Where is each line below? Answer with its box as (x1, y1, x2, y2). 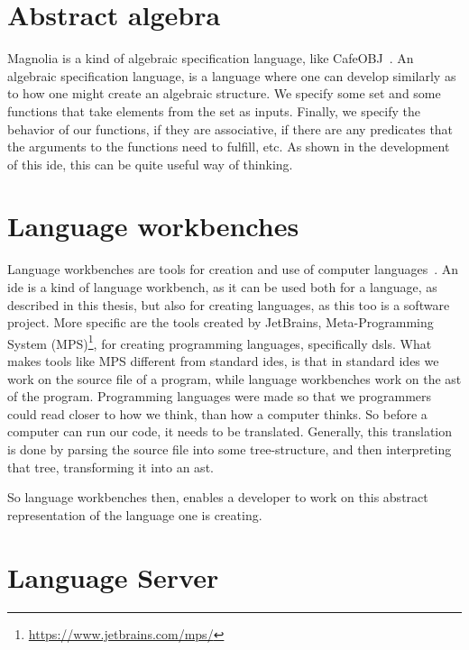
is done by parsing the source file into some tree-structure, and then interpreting (7, 440, 452, 458)
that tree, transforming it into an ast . (7, 457, 214, 476)
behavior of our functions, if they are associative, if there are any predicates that (7, 119, 454, 138)
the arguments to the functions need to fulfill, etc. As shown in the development (7, 137, 450, 156)
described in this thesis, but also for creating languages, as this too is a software (7, 295, 450, 314)
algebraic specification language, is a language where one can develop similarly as (7, 66, 456, 85)
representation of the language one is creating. (7, 505, 262, 524)
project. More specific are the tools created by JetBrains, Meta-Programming (7, 313, 434, 332)
